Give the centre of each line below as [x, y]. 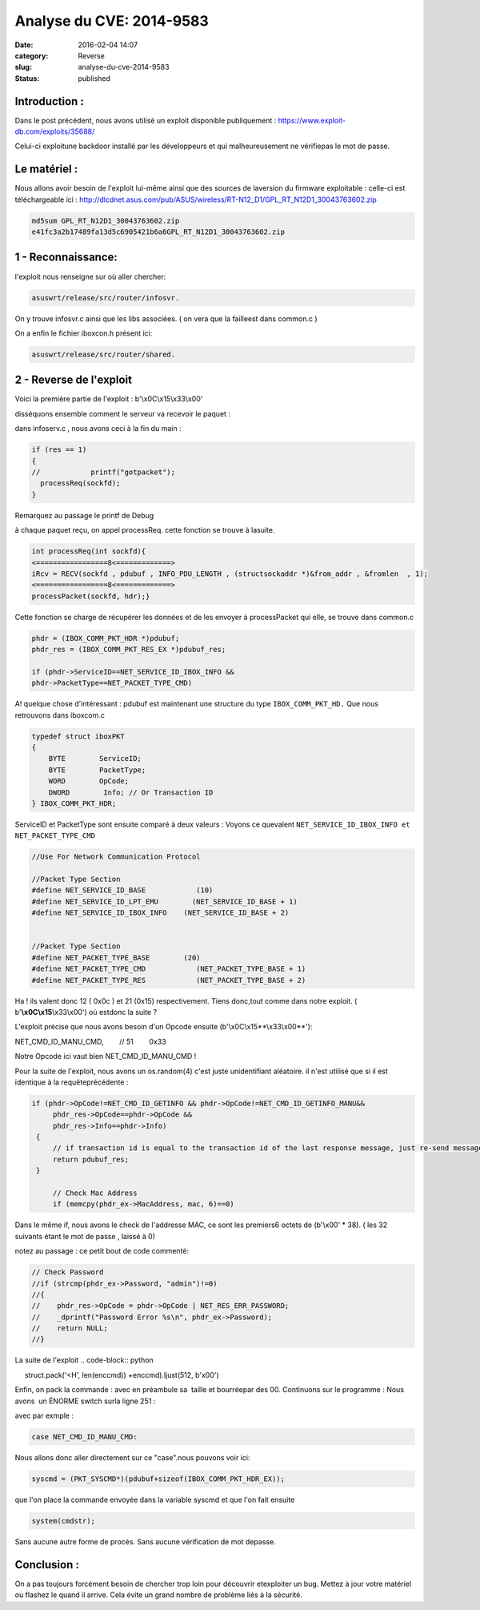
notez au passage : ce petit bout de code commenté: [102, 1251]
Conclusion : [47, 1565]
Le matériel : [46, 169]
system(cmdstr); [64, 1521]
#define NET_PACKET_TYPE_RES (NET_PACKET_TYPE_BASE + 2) [169, 980]
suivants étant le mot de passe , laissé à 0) [85, 1236]
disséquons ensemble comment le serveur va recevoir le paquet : [123, 413]
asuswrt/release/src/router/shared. [104, 354]
